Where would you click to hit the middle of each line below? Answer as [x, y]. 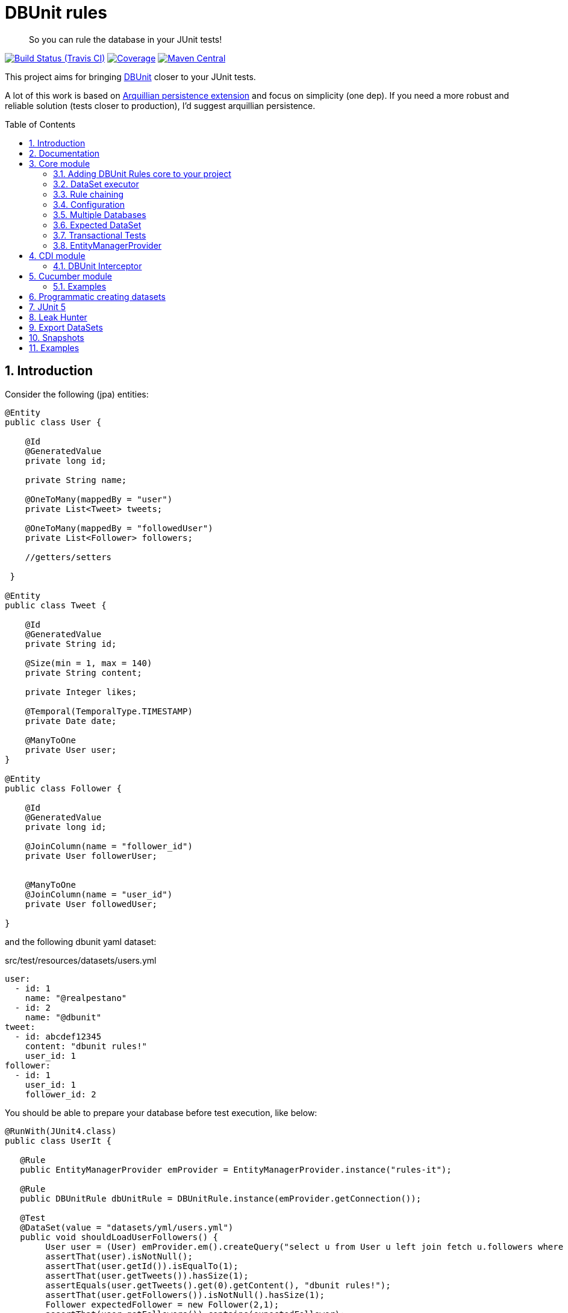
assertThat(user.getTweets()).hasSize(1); [147, 1275]
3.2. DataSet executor [96, 184]
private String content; [83, 672]
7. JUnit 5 [48, 307]
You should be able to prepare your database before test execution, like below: [161, 1112]
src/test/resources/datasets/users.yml [81, 960]
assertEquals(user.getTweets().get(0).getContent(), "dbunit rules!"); [218, 1285]
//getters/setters [68, 557]
